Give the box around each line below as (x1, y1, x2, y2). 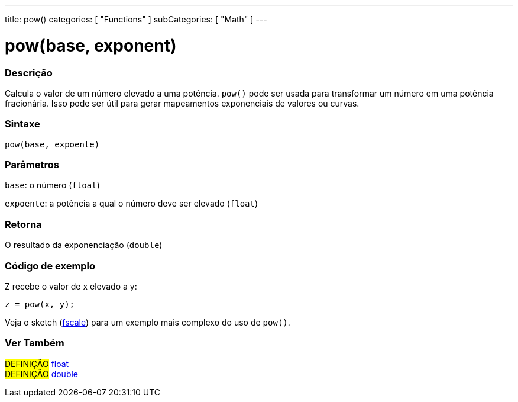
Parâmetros (5, 159, 59, 171)
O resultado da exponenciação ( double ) (5, 240, 163, 250)
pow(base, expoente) (5, 139, 100, 149)
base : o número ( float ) (5, 180, 100, 191)
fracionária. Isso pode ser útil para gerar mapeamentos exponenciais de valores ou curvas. (5, 98, 360, 108)
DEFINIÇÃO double (5, 368, 79, 379)
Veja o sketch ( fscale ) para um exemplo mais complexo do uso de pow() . (5, 317, 290, 327)
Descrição (5, 66, 53, 79)
